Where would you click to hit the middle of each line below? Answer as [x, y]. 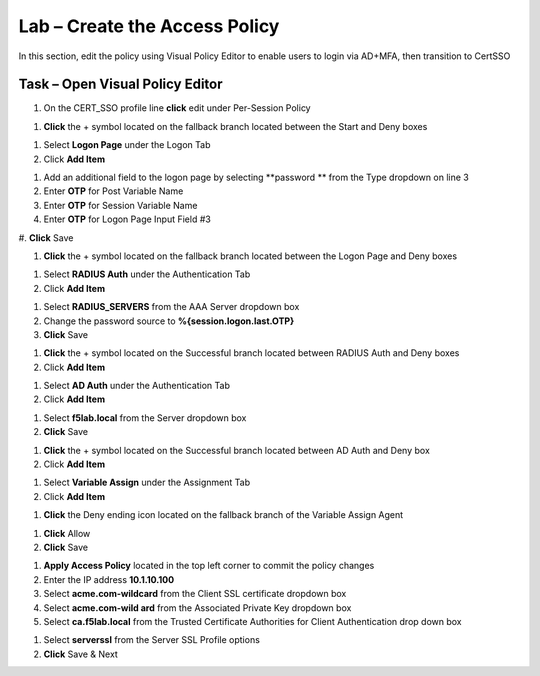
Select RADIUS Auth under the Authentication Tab [147, 274]
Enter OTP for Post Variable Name [113, 191]
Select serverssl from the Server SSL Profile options [151, 640]
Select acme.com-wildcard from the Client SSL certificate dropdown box [195, 594]
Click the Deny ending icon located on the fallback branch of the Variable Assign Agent [223, 515]
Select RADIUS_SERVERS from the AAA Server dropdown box [171, 307]
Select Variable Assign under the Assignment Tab [146, 482]
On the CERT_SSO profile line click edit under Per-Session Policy [177, 108]
